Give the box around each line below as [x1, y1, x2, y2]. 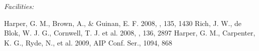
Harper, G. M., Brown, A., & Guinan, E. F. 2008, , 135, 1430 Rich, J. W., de [4, 17, 242, 28]
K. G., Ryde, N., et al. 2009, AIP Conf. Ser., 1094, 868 [4, 37, 172, 47]
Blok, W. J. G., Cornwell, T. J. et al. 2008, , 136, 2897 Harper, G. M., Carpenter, [4, 27, 255, 38]
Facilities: [4, 1, 34, 11]
